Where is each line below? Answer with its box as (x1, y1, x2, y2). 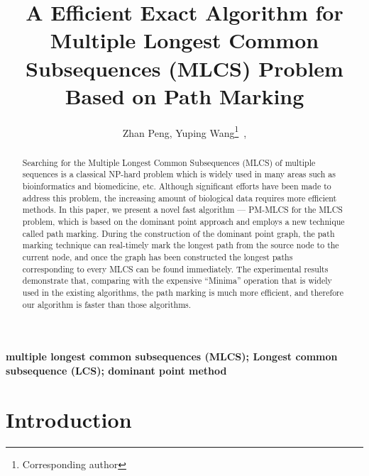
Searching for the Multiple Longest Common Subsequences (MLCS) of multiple (22, 156, 316, 168)
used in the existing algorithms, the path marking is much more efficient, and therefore (22, 286, 344, 298)
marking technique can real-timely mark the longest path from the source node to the (22, 239, 339, 251)
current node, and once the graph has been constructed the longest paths (22, 250, 293, 262)
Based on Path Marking (65, 81, 304, 110)
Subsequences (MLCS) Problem (26, 53, 343, 82)
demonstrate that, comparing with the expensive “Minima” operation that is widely (22, 275, 332, 287)
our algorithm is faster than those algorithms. (22, 298, 192, 310)
